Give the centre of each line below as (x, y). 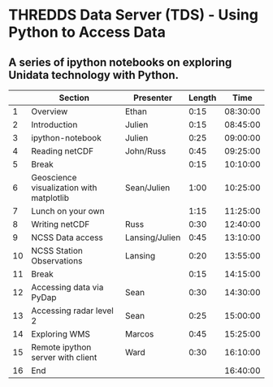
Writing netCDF (61, 224)
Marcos (139, 334)
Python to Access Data (87, 32)
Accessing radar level (72, 311)
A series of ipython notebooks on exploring (120, 62)
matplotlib (50, 198)
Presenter (153, 98)
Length (202, 98)
